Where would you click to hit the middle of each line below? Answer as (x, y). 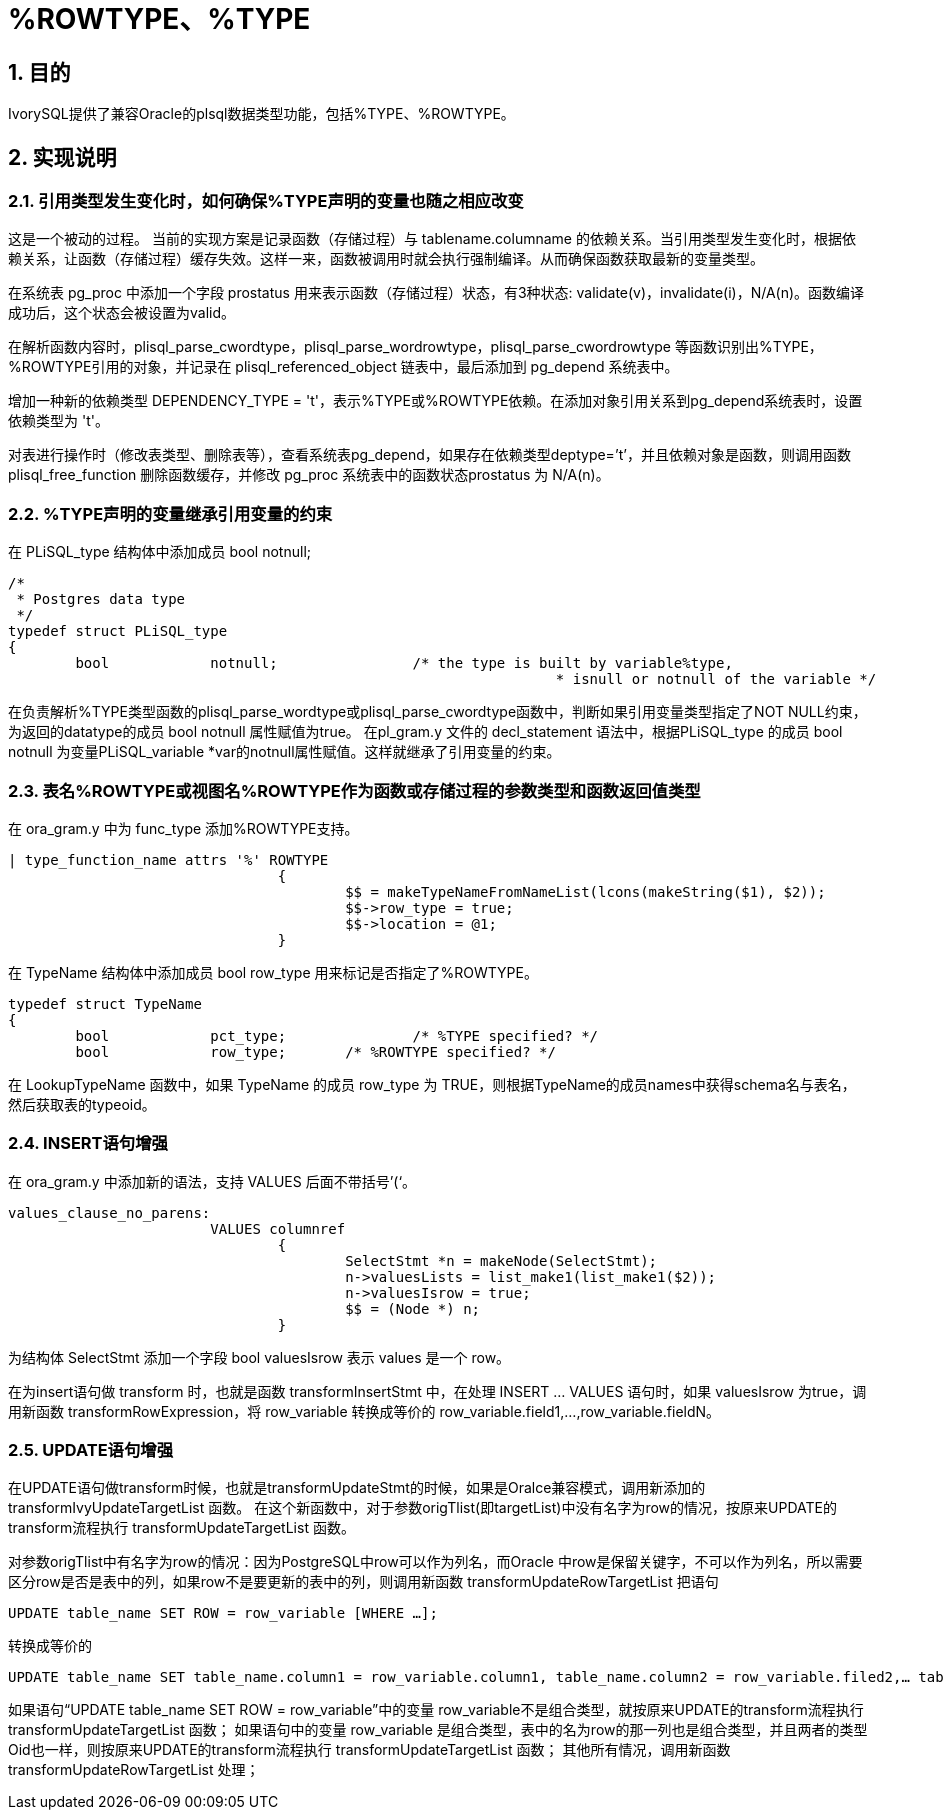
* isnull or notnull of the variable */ (716, 679)
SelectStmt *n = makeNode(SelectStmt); (501, 1260)
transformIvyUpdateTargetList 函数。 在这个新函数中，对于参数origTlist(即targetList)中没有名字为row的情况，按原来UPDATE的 (422, 1508)
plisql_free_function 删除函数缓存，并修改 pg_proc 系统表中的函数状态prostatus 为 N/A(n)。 (309, 475)
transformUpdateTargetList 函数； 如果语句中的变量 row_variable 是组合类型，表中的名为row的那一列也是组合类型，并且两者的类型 (438, 1730)
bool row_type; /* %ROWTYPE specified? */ (315, 1051)
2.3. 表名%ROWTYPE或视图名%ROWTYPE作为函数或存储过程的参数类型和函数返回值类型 (354, 790)
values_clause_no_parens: (109, 1212)
